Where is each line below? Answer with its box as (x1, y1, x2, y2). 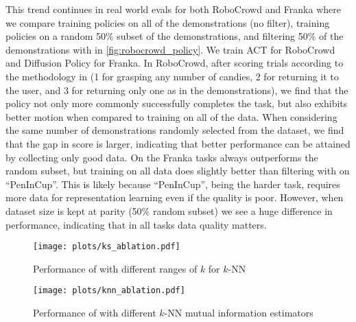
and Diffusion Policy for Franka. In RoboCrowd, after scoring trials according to (5, 56, 344, 70)
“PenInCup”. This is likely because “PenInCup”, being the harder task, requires (5, 176, 340, 191)
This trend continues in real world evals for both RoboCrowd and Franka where (5, 2, 341, 16)
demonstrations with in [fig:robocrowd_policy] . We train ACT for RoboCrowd (5, 42, 335, 56)
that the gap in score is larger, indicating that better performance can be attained (5, 136, 351, 150)
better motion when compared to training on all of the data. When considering (5, 109, 337, 124)
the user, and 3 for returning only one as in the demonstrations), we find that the (5, 82, 348, 97)
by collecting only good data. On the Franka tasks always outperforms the (5, 150, 318, 164)
